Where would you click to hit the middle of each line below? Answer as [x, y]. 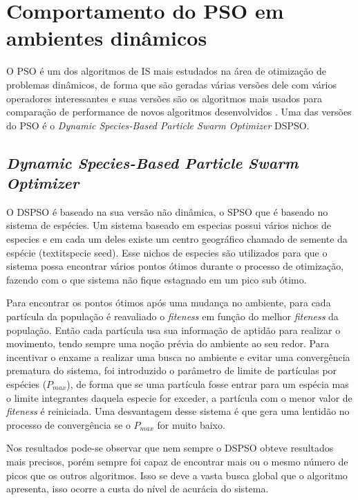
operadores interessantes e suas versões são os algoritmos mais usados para [164, 98]
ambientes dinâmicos [107, 38]
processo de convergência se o [68, 424]
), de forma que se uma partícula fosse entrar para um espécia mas [208, 384]
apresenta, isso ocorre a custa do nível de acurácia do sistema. [138, 489]
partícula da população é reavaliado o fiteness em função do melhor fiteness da [172, 316]
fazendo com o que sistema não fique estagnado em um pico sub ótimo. [157, 279]
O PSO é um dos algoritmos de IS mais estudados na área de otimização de [166, 71]
